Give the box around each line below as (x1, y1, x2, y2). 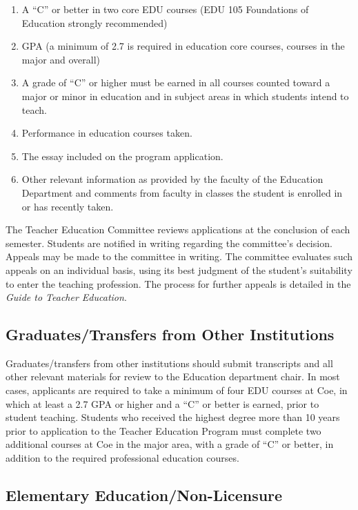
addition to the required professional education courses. (6, 451, 239, 465)
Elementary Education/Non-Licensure (6, 484, 283, 506)
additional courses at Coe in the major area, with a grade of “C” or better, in (6, 437, 334, 451)
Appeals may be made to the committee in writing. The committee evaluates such (6, 249, 353, 264)
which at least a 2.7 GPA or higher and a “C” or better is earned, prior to (6, 396, 319, 411)
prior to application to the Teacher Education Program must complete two (6, 423, 321, 438)
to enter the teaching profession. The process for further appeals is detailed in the (6, 276, 351, 291)
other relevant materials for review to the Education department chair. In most (6, 369, 340, 384)
